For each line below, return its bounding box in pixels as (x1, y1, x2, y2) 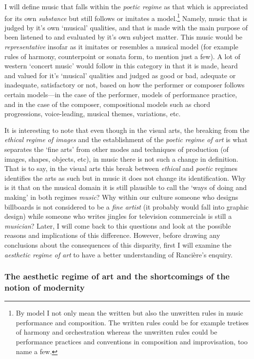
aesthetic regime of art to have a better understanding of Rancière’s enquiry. (4, 249, 233, 259)
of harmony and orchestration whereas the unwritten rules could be (16, 327, 217, 337)
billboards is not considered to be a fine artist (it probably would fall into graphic (4, 201, 249, 211)
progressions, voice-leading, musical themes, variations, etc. (4, 108, 181, 119)
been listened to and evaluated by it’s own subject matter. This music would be (4, 32, 243, 42)
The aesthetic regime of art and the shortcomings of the (4, 270, 230, 282)
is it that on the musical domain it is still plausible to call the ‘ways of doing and (4, 182, 247, 192)
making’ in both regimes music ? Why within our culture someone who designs (4, 191, 238, 202)
